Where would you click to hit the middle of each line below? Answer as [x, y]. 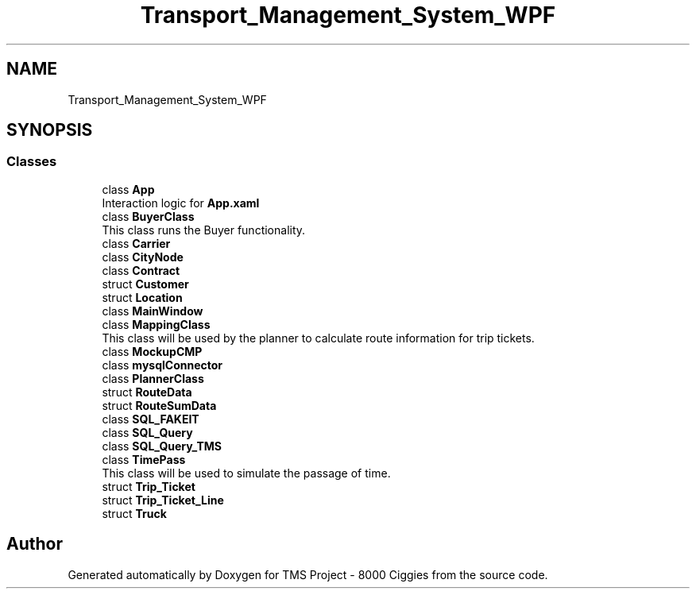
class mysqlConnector [162, 365]
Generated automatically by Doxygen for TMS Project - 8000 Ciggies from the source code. [308, 574]
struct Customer [145, 284]
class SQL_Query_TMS [162, 446]
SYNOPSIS [50, 130]
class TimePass [144, 459]
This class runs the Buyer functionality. [204, 230]
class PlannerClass [153, 378]
